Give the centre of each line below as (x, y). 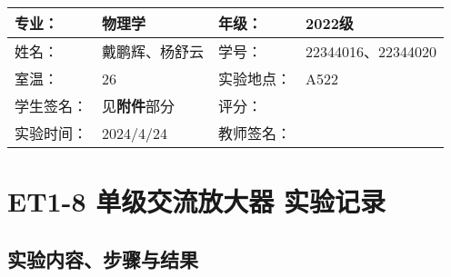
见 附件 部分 (139, 106)
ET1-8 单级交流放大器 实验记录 (196, 201)
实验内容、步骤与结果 (103, 258)
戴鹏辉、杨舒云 (153, 51)
